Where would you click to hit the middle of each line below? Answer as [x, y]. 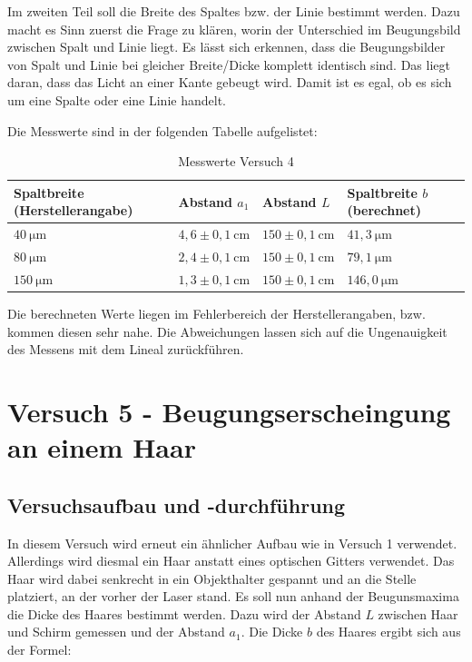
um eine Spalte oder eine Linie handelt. [117, 99]
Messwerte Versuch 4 [236, 161]
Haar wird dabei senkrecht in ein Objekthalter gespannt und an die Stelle [212, 578]
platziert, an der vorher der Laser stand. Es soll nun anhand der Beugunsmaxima [233, 596]
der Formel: [39, 650]
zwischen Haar [418, 613]
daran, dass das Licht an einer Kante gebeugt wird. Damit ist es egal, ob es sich [230, 82]
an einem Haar [102, 447]
